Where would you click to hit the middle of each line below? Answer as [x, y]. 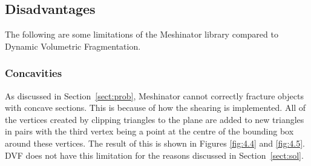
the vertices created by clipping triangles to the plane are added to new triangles [155, 119]
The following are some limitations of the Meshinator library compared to [142, 34]
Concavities [34, 73]
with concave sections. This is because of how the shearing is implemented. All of [155, 108]
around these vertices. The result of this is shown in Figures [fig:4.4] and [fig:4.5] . [155, 143]
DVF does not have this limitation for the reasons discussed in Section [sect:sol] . [154, 155]
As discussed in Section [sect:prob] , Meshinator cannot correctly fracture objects [154, 95]
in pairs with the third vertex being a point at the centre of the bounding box [149, 131]
